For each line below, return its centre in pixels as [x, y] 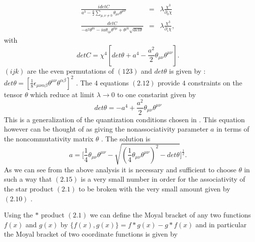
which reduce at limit [62, 94]
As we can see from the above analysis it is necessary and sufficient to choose [120, 169]
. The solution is [126, 138]
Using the [18, 215]
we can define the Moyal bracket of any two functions [170, 215]
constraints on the [215, 82]
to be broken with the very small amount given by [154, 189]
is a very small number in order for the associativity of [163, 179]
